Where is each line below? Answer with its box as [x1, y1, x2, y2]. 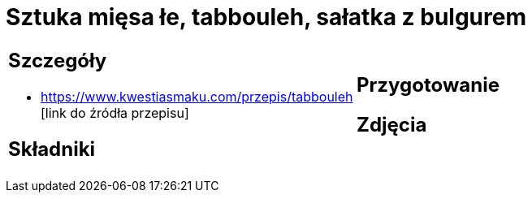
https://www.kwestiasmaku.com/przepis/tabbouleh [41, 88, 353, 105]
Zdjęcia [357, 112, 427, 136]
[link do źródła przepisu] [41, 104, 189, 121]
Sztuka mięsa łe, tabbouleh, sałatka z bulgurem [6, 3, 526, 31]
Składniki [8, 136, 96, 161]
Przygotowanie [357, 72, 500, 97]
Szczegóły [8, 48, 107, 72]
